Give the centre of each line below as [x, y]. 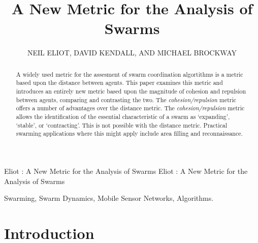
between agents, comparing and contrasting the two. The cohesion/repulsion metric [126, 99]
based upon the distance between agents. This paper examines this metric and [119, 83]
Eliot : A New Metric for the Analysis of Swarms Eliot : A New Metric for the [126, 171]
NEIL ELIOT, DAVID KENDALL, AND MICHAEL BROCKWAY [132, 53]
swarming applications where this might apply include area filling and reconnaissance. [129, 133]
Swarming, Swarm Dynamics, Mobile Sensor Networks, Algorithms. [109, 198]
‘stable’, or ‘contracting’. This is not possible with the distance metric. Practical [122, 125]
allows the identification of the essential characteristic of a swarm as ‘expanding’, [123, 116]
